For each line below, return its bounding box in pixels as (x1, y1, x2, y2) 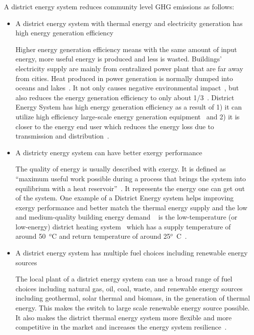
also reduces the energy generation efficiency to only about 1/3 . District (15, 92, 234, 102)
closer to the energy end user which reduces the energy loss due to (15, 121, 214, 131)
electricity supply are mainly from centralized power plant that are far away (15, 63, 243, 73)
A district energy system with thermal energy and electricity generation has (15, 18, 243, 28)
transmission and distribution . (15, 131, 109, 141)
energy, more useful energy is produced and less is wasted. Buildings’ (15, 54, 222, 64)
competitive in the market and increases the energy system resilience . (15, 322, 227, 332)
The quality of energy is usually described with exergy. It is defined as (15, 164, 226, 174)
